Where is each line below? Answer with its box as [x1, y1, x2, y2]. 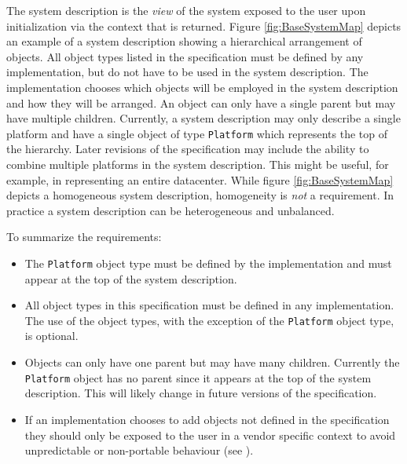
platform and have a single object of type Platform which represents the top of [6, 125, 388, 141]
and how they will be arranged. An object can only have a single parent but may [6, 94, 396, 111]
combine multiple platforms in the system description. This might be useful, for [6, 156, 389, 172]
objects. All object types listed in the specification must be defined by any [6, 48, 364, 64]
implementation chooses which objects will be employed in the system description [6, 79, 398, 95]
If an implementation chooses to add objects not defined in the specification [24, 411, 390, 427]
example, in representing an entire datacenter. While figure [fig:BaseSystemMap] [6, 171, 394, 188]
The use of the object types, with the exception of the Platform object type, [24, 312, 394, 328]
